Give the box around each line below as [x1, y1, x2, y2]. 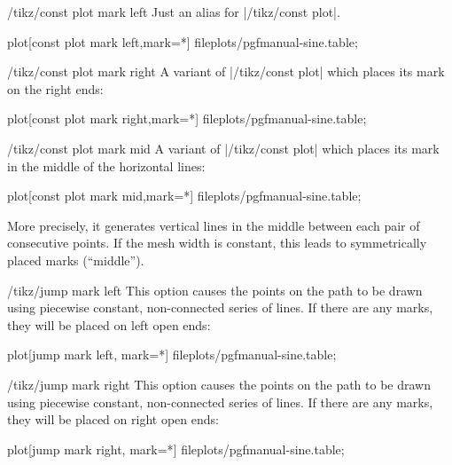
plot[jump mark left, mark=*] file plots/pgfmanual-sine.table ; [7, 345, 337, 364]
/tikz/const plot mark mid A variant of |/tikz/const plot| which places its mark [7, 138, 440, 157]
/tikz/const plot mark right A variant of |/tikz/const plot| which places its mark [7, 62, 445, 81]
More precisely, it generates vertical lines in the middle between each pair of [7, 216, 420, 234]
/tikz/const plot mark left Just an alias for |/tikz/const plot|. [7, 3, 340, 20]
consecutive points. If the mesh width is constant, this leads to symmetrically [7, 233, 427, 252]
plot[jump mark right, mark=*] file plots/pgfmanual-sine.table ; [7, 439, 345, 458]
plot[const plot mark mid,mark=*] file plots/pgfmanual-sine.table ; [7, 186, 362, 205]
